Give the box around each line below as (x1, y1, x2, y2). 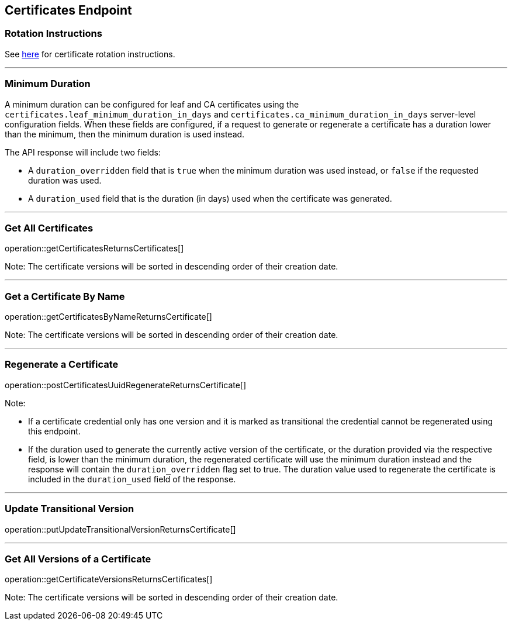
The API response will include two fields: (5, 147, 161, 157)
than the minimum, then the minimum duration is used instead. (5, 129, 245, 139)
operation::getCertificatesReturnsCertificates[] (5, 243, 184, 254)
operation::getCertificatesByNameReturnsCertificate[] (5, 312, 212, 322)
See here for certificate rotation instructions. (5, 49, 175, 59)
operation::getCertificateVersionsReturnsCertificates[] (5, 574, 213, 585)
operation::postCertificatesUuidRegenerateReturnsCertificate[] (5, 379, 247, 390)
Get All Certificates (5, 222, 94, 234)
